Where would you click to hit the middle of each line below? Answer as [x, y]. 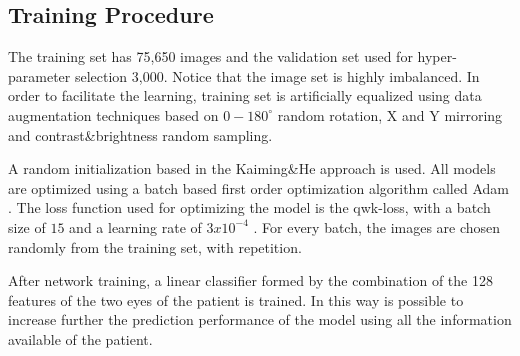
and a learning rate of [135, 226]
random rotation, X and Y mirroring [390, 114]
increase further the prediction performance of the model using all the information [260, 319]
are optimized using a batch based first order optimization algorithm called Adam [258, 187]
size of [27, 226]
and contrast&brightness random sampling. [140, 134]
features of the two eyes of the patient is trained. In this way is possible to [236, 299]
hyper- [437, 56]
